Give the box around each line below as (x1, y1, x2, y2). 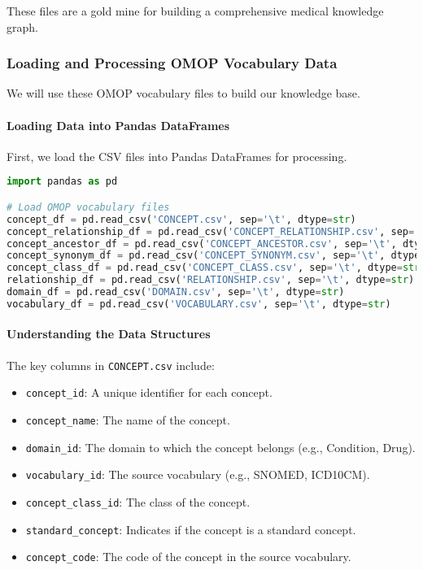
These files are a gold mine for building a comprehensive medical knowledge (7, 2, 384, 19)
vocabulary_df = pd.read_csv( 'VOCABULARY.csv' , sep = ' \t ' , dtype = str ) (7, 298, 391, 310)
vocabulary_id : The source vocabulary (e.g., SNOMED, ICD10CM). (25, 466, 370, 483)
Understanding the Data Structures (7, 325, 211, 342)
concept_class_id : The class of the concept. (25, 493, 251, 510)
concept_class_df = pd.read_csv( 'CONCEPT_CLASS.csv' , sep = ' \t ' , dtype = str (7, 262, 421, 274)
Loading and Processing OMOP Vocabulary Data (7, 53, 338, 73)
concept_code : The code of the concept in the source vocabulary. (25, 548, 351, 565)
